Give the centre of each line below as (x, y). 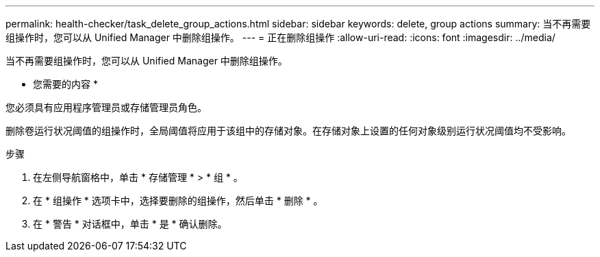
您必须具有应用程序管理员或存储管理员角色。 (106, 107)
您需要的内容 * (65, 84)
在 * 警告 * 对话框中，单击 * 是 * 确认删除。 (130, 224)
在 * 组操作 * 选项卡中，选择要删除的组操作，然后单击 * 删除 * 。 (178, 200)
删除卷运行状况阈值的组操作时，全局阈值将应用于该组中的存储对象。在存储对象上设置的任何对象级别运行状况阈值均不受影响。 (288, 131)
